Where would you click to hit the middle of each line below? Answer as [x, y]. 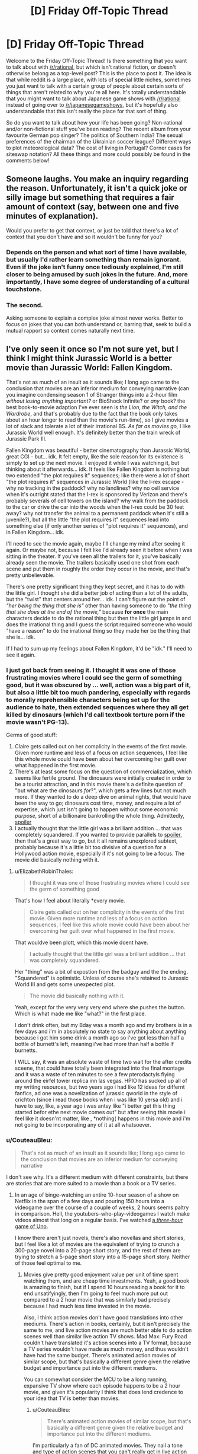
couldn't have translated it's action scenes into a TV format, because [107, 1343]
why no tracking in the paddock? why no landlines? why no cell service [92, 488]
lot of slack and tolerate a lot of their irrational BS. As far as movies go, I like [98, 426]
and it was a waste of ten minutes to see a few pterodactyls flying [95, 1074]
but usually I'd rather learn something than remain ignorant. [94, 259]
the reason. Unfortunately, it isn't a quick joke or [97, 188]
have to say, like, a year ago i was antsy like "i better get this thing [95, 1106]
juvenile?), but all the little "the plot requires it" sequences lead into [88, 519]
